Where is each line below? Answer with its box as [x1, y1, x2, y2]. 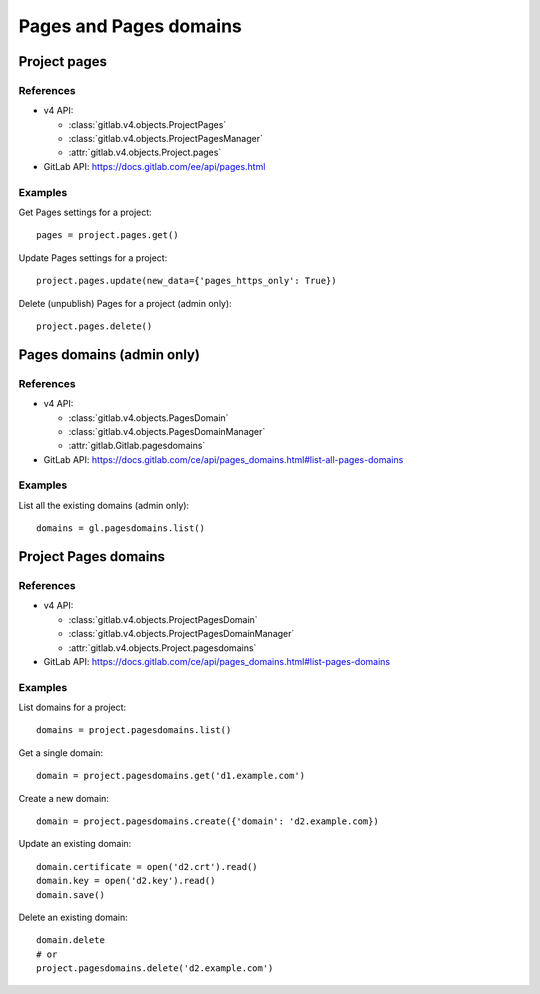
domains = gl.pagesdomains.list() [36, 523, 205, 534]
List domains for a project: [18, 701, 127, 714]
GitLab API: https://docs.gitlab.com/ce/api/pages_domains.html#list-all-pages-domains [43, 453, 404, 465]
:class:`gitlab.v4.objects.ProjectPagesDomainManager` [68, 628, 295, 640]
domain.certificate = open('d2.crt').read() [36, 861, 259, 872]
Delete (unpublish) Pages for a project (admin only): [18, 297, 232, 309]
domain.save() [36, 889, 105, 900]
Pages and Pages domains [18, 15, 242, 37]
